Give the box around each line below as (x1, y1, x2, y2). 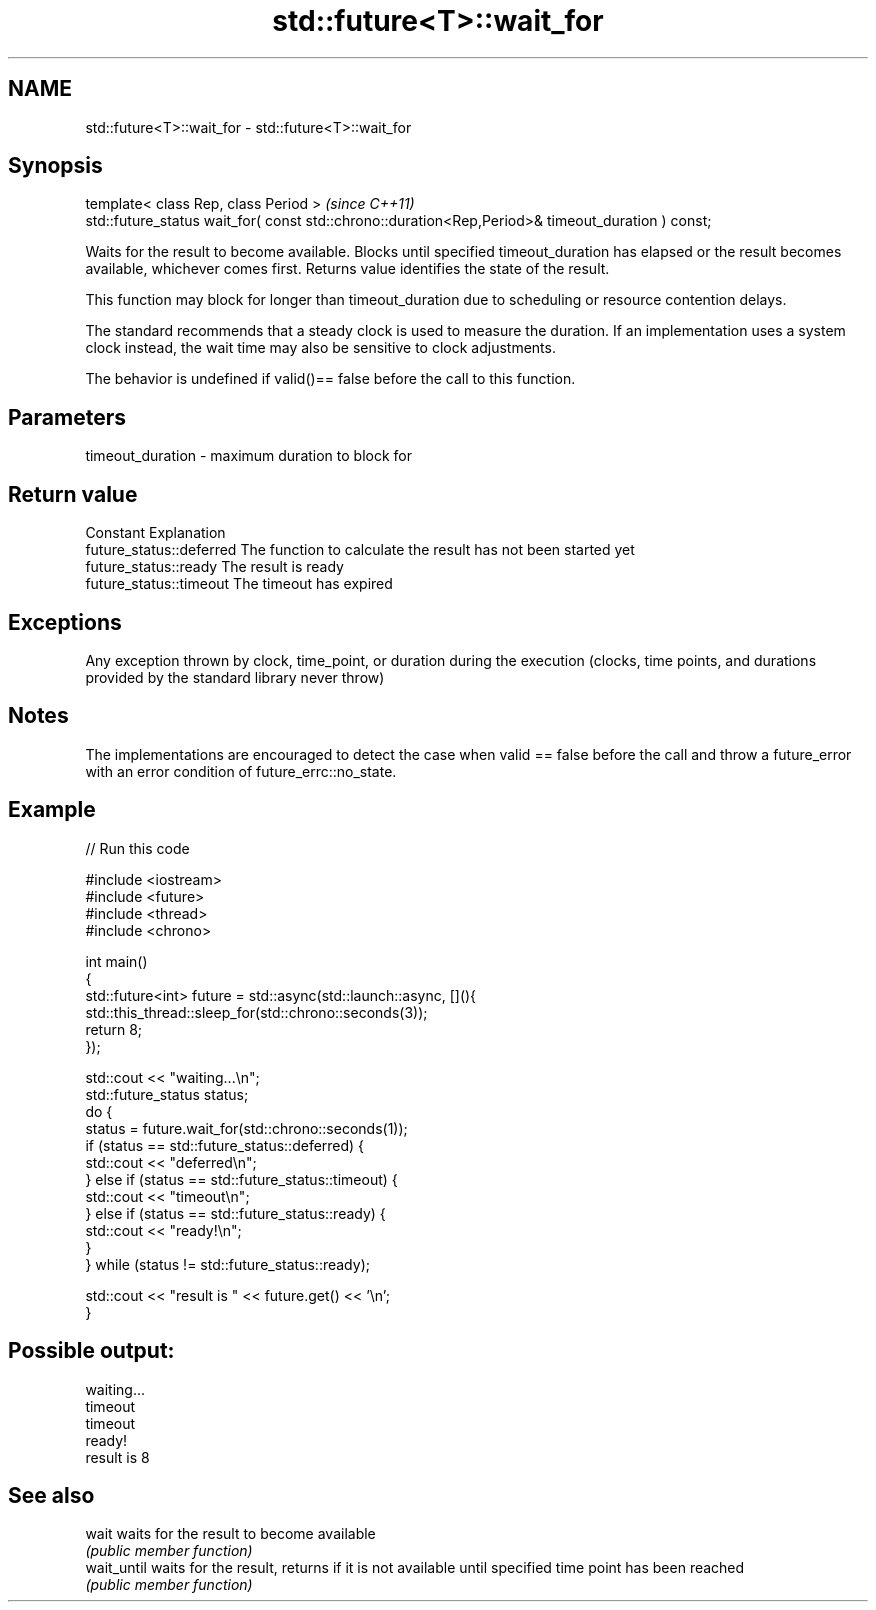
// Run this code (85, 839, 190, 857)
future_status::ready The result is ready (85, 558, 344, 576)
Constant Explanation (85, 524, 226, 542)
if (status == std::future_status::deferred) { (85, 1136, 365, 1154)
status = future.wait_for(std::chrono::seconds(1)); (85, 1119, 408, 1137)
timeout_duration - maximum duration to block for (85, 447, 413, 465)
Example (8, 797, 96, 823)
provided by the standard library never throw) (85, 668, 385, 686)
